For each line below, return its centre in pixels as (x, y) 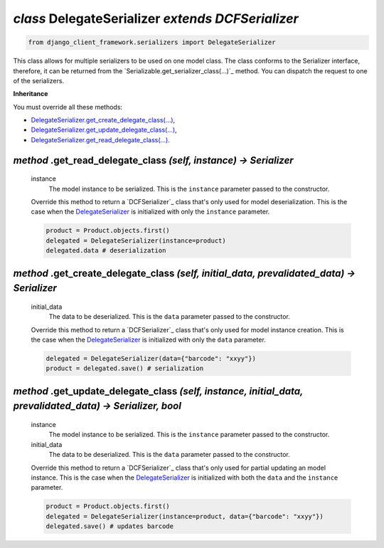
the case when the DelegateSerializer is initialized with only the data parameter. (148, 339)
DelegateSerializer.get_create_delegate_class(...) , (103, 120)
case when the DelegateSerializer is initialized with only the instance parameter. (150, 212)
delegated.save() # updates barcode (110, 526)
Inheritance (31, 94)
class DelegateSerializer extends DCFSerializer (156, 19)
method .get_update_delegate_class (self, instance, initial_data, (158, 391)
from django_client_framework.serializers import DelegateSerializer (152, 42)
